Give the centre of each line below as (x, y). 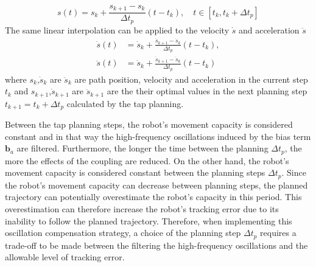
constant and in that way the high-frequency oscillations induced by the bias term (158, 136)
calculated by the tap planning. (125, 103)
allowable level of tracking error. (65, 257)
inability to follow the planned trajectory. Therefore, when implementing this (149, 220)
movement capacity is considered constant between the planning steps (135, 172)
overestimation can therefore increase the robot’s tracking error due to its (142, 209)
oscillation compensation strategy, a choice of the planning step (123, 233)
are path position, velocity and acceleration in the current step (191, 79)
